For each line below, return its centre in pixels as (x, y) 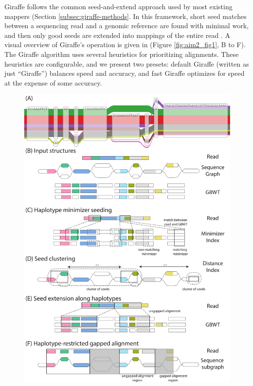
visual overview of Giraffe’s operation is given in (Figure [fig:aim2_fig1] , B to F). (125, 44)
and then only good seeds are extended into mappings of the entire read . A (117, 35)
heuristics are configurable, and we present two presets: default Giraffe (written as (127, 63)
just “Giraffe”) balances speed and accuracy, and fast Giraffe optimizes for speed (125, 73)
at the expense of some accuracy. (53, 82)
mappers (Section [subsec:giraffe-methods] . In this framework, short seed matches (126, 16)
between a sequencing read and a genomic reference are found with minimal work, (126, 26)
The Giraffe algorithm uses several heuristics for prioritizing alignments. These (122, 54)
